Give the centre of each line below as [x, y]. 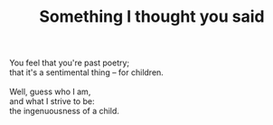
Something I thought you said [152, 17]
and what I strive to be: [52, 101]
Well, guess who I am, [50, 91]
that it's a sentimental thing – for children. [87, 72]
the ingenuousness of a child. [65, 111]
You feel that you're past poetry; [70, 63]
